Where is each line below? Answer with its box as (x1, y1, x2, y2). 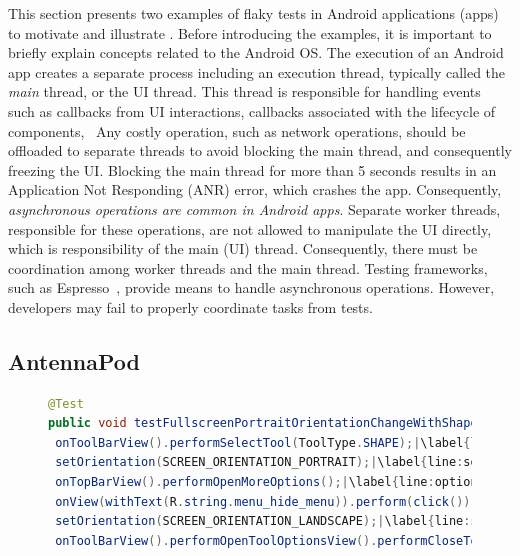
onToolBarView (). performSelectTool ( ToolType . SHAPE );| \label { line (55, 435, 500, 450)
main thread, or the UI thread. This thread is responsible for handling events (8, 81, 481, 102)
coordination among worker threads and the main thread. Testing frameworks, (8, 257, 488, 278)
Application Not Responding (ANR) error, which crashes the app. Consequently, (8, 179, 502, 200)
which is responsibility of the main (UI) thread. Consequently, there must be (8, 238, 478, 259)
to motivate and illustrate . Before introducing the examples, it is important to (8, 22, 492, 43)
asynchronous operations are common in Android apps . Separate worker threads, (8, 198, 501, 219)
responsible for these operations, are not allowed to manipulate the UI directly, (8, 218, 492, 239)
